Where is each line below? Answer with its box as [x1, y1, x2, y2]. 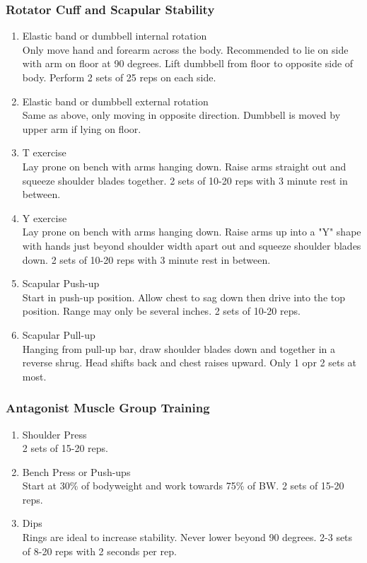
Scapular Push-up [22, 276, 100, 291]
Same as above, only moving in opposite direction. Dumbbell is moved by [22, 108, 341, 122]
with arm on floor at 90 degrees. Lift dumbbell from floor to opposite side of [22, 56, 354, 71]
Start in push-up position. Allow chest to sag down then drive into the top [22, 289, 345, 304]
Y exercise [22, 210, 67, 225]
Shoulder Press [22, 426, 87, 441]
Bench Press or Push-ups [22, 464, 131, 479]
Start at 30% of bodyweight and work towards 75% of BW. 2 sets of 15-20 [22, 478, 344, 493]
